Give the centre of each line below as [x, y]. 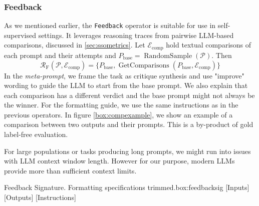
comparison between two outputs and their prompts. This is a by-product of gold [129, 124]
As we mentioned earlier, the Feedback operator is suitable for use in [110, 25]
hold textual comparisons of [209, 45]
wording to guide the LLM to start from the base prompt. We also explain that [126, 85]
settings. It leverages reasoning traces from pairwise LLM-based [136, 35]
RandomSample [168, 56]
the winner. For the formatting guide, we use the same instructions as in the [121, 105]
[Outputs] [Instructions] [40, 197]
